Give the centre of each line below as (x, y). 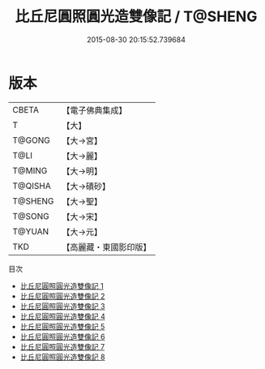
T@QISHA (32, 186)
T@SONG (31, 216)
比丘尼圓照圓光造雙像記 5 (62, 326)
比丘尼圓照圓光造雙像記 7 (62, 346)
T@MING (30, 170)
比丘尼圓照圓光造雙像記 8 (62, 357)
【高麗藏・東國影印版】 (107, 247)
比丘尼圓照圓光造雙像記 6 (62, 337)
